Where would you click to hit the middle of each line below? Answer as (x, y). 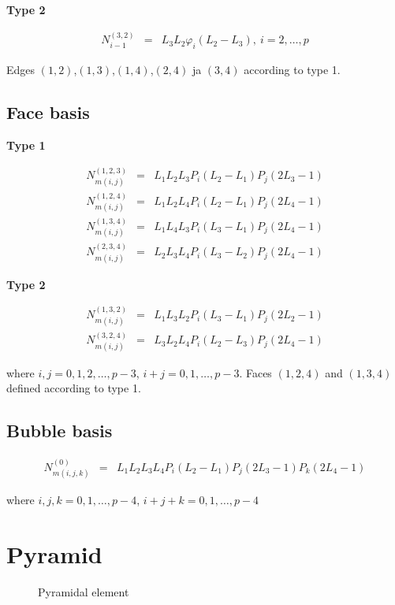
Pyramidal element (84, 592)
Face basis (48, 112)
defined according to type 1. (74, 388)
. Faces (255, 372)
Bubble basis (60, 431)
